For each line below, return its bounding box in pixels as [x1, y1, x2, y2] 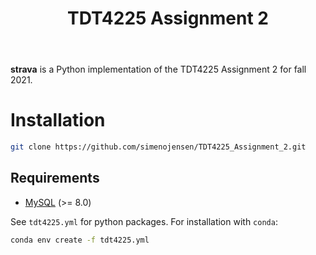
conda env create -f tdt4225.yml [10, 235, 150, 245]
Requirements [10, 170, 100, 187]
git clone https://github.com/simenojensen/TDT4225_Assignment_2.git [10, 142, 307, 152]
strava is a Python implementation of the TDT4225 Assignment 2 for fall [10, 63, 307, 76]
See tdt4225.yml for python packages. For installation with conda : [10, 215, 278, 227]
